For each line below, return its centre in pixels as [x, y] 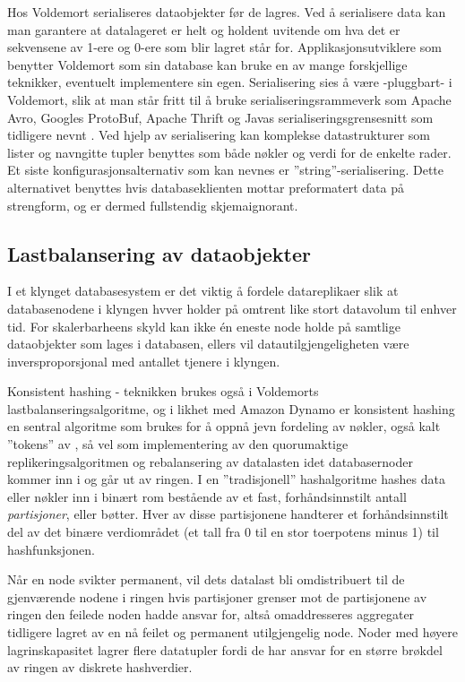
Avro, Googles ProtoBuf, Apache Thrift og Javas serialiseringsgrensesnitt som [220, 117]
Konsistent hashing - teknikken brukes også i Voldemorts [163, 391]
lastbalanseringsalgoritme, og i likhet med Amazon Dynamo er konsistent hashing [231, 408]
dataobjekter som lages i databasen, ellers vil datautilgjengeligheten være [208, 344]
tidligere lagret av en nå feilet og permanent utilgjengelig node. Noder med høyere [233, 632]
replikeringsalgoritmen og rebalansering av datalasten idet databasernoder [210, 461]
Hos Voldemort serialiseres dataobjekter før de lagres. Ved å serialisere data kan [227, 12]
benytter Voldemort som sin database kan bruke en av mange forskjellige [207, 64]
